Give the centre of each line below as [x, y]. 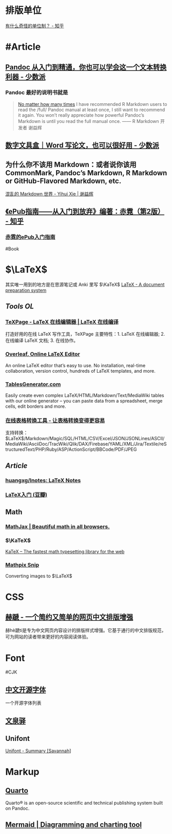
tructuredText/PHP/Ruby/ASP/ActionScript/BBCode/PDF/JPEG [71, 449]
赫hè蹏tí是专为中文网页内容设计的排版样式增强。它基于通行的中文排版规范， [86, 630]
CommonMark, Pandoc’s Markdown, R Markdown [86, 173]
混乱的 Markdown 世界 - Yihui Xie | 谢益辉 [50, 194]
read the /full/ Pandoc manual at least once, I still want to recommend [91, 110]
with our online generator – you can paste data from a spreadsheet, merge [84, 401]
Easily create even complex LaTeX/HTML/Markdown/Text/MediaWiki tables [85, 395]
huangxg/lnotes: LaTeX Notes [43, 480]
